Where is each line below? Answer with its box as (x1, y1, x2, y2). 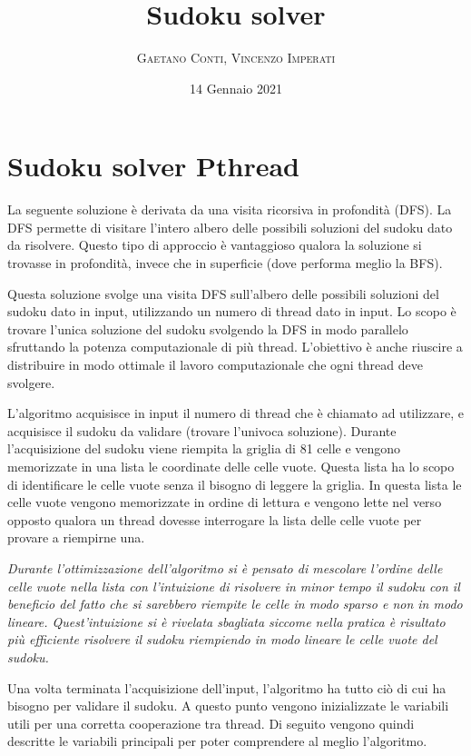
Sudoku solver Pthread (7, 147, 299, 184)
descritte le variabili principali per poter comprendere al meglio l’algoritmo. (7, 731, 427, 751)
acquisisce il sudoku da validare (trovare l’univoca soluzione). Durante (7, 421, 397, 440)
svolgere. (7, 373, 55, 392)
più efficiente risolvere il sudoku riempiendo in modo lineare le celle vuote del (7, 630, 437, 649)
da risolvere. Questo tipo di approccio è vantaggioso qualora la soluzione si (7, 235, 422, 254)
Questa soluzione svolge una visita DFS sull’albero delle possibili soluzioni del (7, 283, 439, 303)
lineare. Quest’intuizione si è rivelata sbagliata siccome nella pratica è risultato (7, 612, 446, 631)
